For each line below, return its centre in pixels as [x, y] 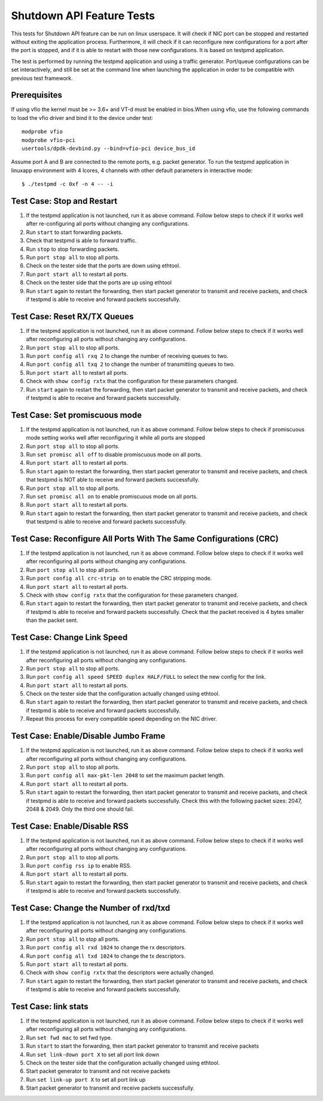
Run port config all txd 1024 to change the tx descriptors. [106, 956]
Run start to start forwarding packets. [74, 232]
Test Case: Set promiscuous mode [76, 415]
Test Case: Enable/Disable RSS [70, 826]
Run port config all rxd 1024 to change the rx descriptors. [106, 947]
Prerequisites [36, 95]
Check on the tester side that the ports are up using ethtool [99, 282]
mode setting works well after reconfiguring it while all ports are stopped [116, 438]
